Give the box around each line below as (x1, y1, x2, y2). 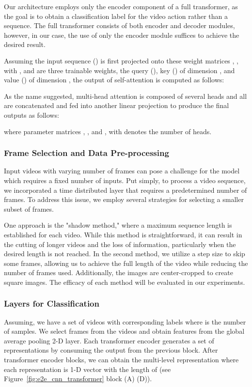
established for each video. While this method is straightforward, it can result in (4, 229, 242, 239)
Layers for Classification (4, 297, 99, 310)
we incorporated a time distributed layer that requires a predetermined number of (4, 185, 247, 195)
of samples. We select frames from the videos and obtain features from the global (4, 326, 245, 336)
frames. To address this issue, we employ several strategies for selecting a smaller (4, 194, 244, 204)
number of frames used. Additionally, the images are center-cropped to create (4, 267, 233, 278)
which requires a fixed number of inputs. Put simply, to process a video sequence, (4, 175, 246, 185)
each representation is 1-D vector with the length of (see (4, 364, 171, 374)
